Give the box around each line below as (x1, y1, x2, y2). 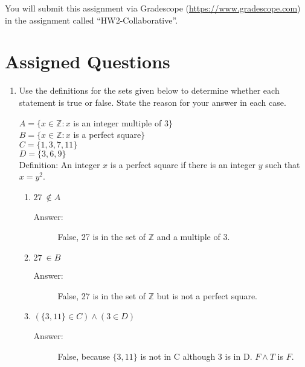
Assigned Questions (5, 49, 170, 74)
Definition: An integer (19, 158, 100, 171)
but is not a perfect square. (156, 289, 258, 302)
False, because (57, 349, 110, 362)
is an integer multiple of (73, 116, 162, 129)
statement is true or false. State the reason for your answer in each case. (19, 96, 286, 108)
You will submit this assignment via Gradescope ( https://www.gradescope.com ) (5, 2, 301, 14)
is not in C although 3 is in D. (140, 349, 252, 362)
